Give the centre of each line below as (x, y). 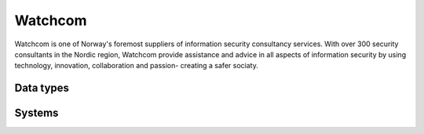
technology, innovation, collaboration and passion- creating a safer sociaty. (136, 66)
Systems (37, 113)
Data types (42, 88)
